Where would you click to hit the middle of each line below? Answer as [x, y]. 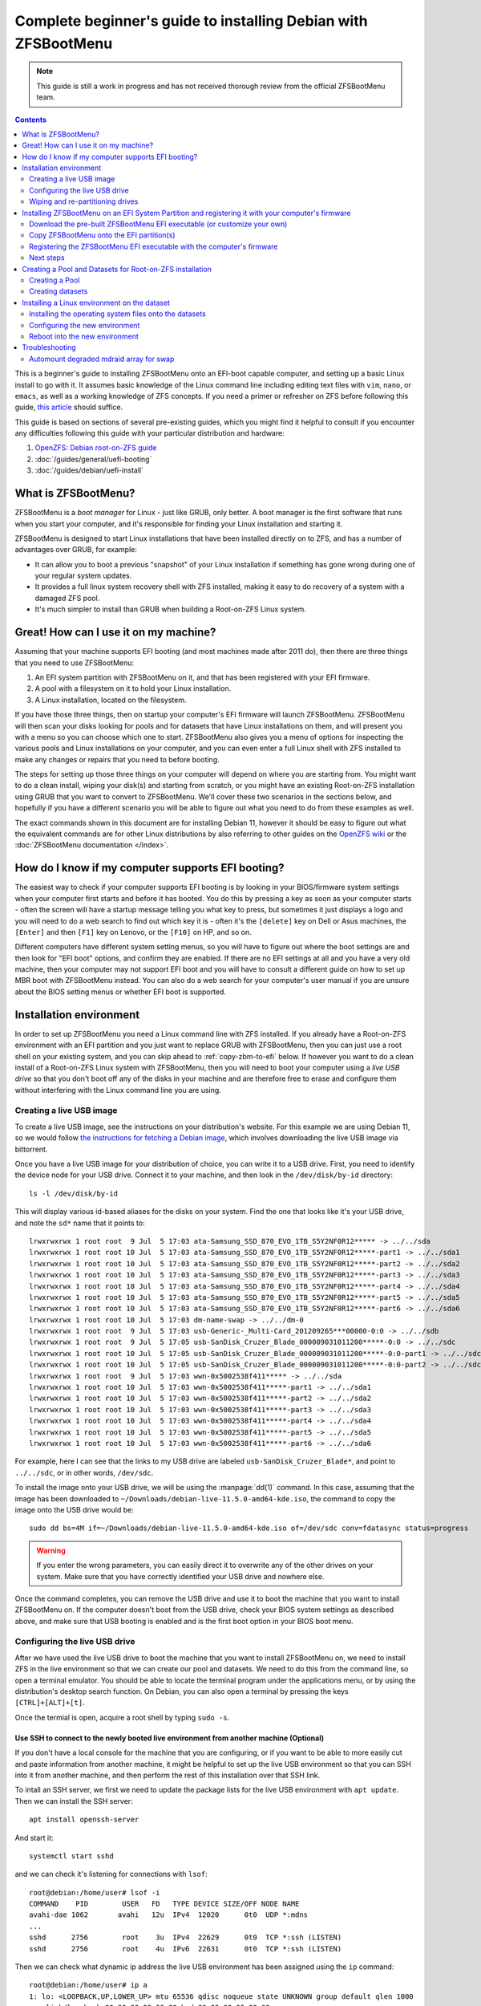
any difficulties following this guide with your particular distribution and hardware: [150, 433]
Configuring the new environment [85, 325]
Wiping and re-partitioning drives [84, 201]
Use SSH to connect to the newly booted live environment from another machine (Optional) [170, 1738]
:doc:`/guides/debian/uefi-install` [89, 470]
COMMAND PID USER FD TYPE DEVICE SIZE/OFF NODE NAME [164, 1904]
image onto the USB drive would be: [74, 1509]
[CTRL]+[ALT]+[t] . [50, 1703]
